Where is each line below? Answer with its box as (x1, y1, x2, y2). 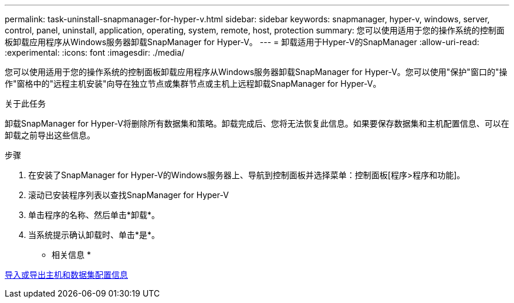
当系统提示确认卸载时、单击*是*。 (28, 230, 160, 240)
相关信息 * (52, 250, 91, 260)
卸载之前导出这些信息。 (5, 130, 95, 140)
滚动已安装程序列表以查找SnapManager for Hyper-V (28, 190, 229, 200)
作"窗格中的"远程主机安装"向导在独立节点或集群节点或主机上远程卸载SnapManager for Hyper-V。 (5, 79, 381, 88)
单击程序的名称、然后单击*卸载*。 (28, 210, 160, 220)
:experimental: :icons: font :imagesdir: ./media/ (5, 47, 185, 57)
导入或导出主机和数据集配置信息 (5, 270, 128, 280)
